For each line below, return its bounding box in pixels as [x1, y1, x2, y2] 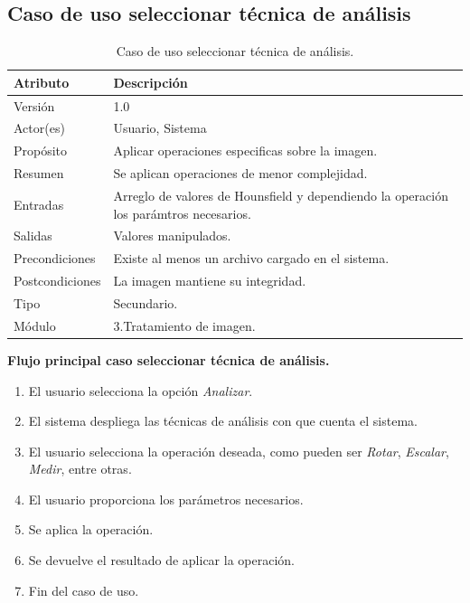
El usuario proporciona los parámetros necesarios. [28, 489, 304, 508]
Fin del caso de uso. [28, 580, 139, 599]
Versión [14, 96, 55, 115]
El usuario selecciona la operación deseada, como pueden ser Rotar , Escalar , [28, 441, 449, 460]
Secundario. [113, 293, 178, 312]
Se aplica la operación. [28, 520, 154, 539]
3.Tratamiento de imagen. [113, 316, 256, 334]
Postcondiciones [14, 271, 101, 290]
